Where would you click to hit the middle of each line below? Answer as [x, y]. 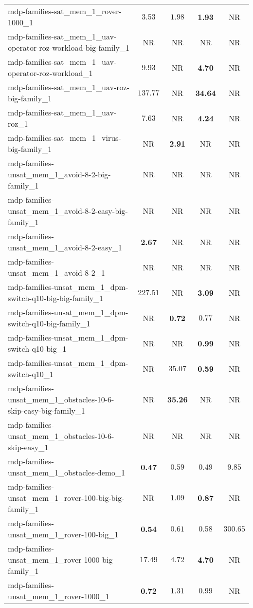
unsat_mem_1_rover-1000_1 [59, 596]
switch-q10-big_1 [37, 349]
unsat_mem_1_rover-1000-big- [62, 560]
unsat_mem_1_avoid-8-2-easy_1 [65, 247]
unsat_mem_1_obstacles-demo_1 [67, 472]
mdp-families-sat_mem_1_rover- [65, 11]
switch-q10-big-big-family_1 [56, 298]
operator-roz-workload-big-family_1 [69, 47]
